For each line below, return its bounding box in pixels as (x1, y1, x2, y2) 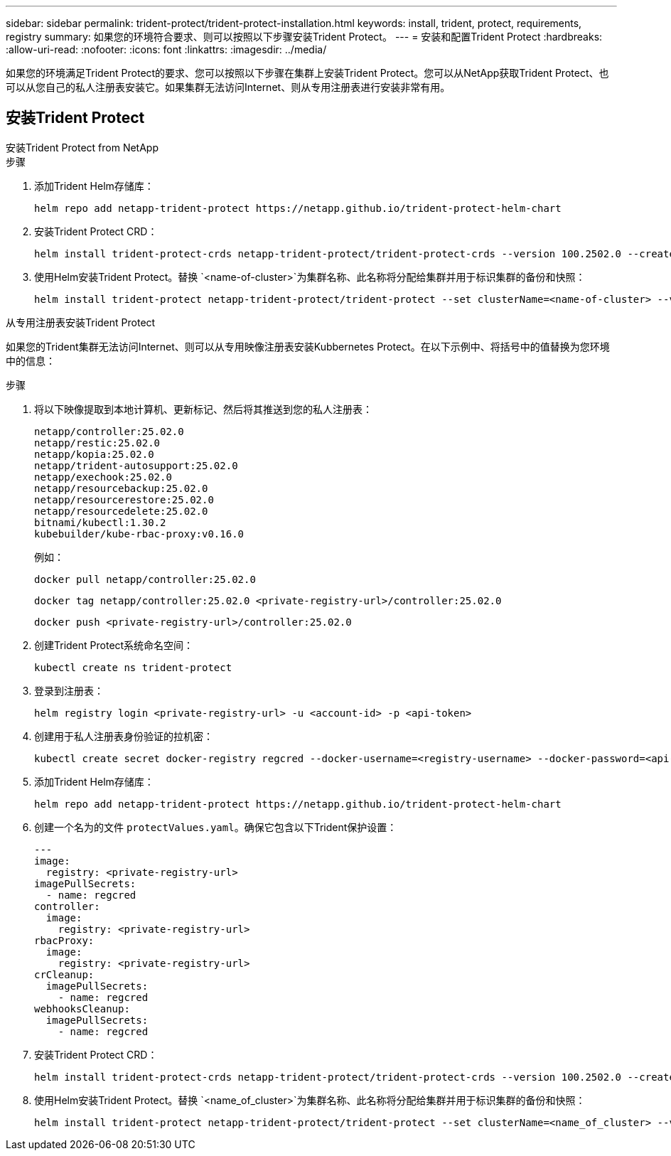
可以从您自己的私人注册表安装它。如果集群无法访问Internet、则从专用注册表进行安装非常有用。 (6, 81, 451, 93)
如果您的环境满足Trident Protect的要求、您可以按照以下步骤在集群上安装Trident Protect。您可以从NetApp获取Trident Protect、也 (6, 67, 609, 79)
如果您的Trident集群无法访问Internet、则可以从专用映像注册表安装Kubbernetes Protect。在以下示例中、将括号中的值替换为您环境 (6, 340, 610, 353)
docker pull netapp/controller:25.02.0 (34, 573, 256, 585)
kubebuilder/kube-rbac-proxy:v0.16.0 (34, 528, 245, 540)
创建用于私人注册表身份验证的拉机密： (34, 729, 213, 742)
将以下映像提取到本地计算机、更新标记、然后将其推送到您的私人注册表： (34, 402, 372, 415)
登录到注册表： (34, 684, 104, 697)
